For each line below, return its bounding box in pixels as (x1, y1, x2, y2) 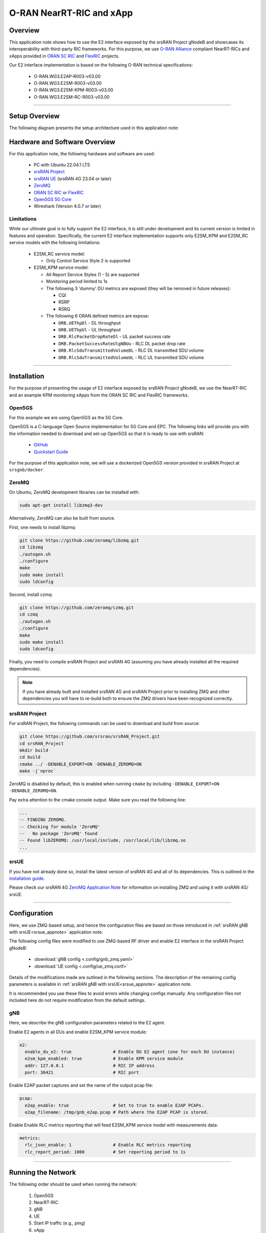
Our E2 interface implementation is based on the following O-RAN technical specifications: (9, 62, 193, 68)
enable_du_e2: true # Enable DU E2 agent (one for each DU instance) (25, 1049, 235, 1054)
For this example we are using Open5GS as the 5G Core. (9, 414, 124, 420)
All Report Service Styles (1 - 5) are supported (46, 271, 140, 277)
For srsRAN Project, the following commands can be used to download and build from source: (9, 721, 200, 726)
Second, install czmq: (9, 592, 53, 598)
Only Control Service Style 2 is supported (46, 258, 131, 264)
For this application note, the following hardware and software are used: (9, 150, 155, 156)
